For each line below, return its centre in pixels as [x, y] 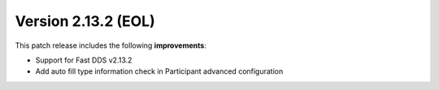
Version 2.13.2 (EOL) [85, 21]
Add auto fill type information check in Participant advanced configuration [159, 71]
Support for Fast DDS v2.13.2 [84, 60]
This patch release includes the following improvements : [111, 45]
